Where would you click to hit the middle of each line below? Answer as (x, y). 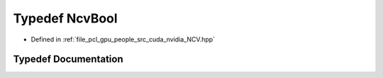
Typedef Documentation (68, 59)
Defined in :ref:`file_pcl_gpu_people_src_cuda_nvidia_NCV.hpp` (123, 39)
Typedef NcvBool (65, 18)
